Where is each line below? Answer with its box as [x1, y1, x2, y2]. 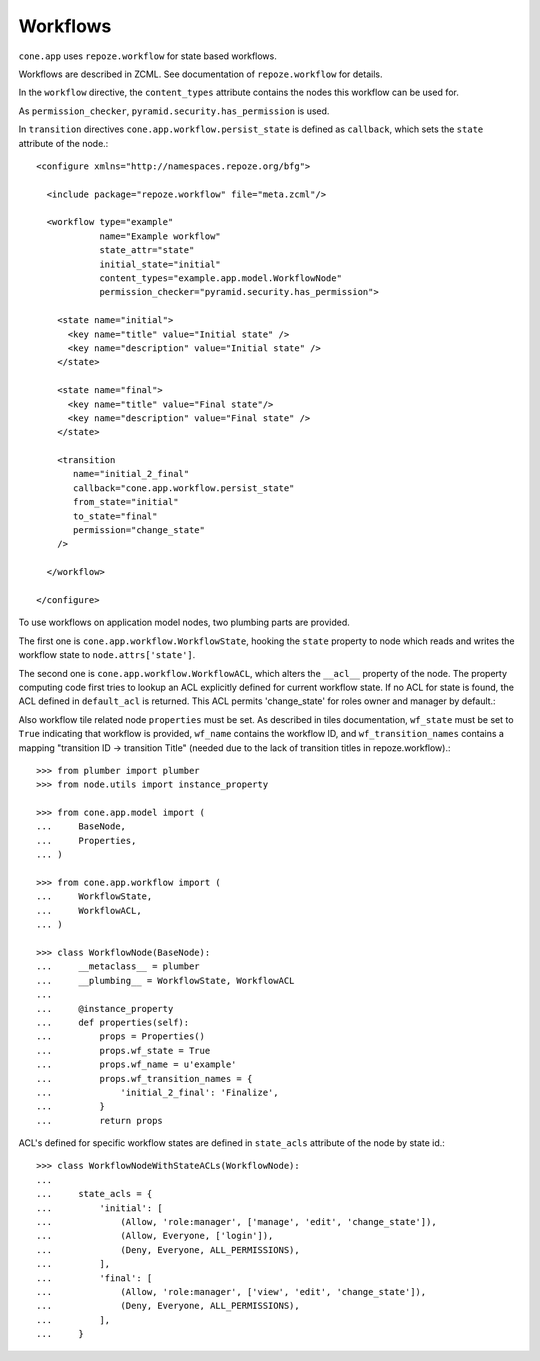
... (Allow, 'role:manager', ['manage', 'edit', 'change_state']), [36, 1216, 437, 1228]
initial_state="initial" [99, 258, 222, 270]
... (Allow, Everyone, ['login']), [36, 1230, 274, 1242]
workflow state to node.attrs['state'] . [18, 649, 196, 661]
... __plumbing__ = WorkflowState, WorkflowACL [36, 975, 295, 986]
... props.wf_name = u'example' [36, 1059, 237, 1070]
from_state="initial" [73, 496, 179, 508]
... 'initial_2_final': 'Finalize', [36, 1086, 279, 1098]
